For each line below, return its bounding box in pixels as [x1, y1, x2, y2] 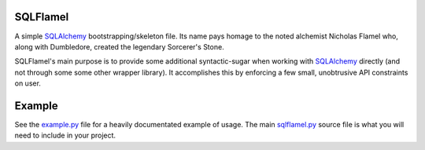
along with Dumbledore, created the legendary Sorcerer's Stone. [14, 42, 224, 51]
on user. [14, 79, 41, 88]
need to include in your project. [14, 130, 116, 141]
